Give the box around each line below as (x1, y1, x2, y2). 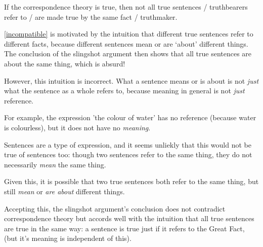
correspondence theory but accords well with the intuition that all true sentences (4, 213, 254, 224)
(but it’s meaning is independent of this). (4, 233, 131, 243)
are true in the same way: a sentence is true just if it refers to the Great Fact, (4, 223, 245, 233)
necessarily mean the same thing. (4, 159, 106, 169)
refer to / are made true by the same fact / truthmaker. (4, 11, 178, 22)
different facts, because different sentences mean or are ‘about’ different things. (4, 38, 248, 49)
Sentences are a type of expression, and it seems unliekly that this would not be (4, 139, 251, 150)
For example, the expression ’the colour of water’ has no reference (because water (4, 112, 256, 123)
